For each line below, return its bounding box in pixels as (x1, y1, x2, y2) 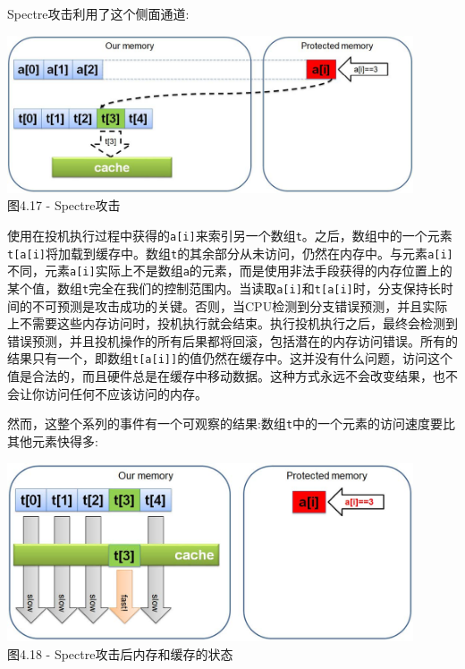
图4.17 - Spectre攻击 (7, 196, 121, 215)
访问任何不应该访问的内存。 (44, 384, 207, 402)
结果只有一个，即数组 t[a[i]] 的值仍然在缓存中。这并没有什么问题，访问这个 (7, 349, 453, 368)
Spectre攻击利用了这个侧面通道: (7, 4, 190, 22)
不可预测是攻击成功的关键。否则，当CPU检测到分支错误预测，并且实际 (31, 296, 448, 315)
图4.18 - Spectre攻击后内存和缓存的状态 (7, 644, 233, 663)
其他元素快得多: (7, 431, 98, 450)
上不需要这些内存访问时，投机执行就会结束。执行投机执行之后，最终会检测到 (7, 314, 458, 333)
